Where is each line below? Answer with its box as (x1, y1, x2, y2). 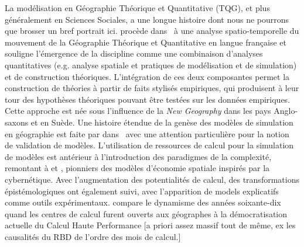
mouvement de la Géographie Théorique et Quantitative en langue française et (5, 36, 286, 48)
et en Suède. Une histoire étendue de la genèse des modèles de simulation (30, 116, 293, 128)
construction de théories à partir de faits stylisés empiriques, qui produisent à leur (5, 82, 299, 94)
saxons (5, 116, 29, 128)
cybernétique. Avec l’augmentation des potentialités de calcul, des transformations (5, 173, 299, 185)
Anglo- (274, 105, 298, 117)
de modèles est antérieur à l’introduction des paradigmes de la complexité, (5, 150, 272, 162)
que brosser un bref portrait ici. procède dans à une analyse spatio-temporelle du (5, 25, 299, 37)
